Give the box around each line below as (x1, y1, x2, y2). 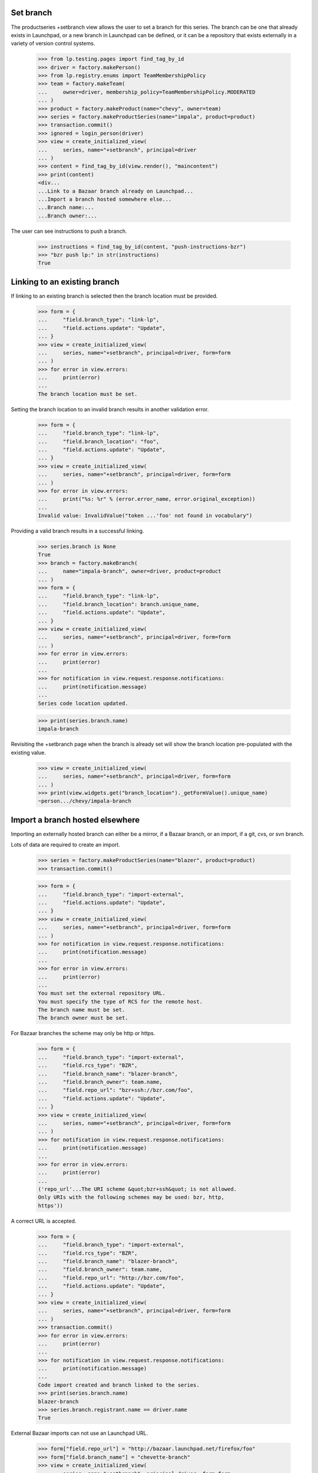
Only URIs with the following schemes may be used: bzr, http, (38, 1194, 225, 1201)
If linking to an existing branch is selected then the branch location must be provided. (11, 292, 218, 299)
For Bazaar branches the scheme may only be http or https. (11, 1030, 155, 1037)
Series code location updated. (38, 700, 129, 706)
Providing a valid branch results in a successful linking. (11, 527, 144, 534)
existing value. (11, 749, 47, 756)
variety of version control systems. (11, 40, 95, 47)
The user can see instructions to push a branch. (11, 227, 127, 235)
